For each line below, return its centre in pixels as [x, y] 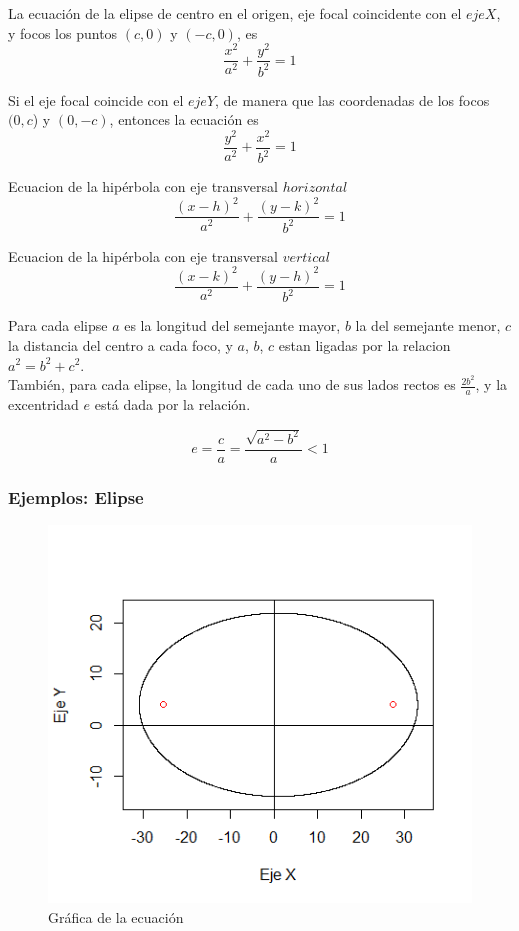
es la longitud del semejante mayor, [232, 325]
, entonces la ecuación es [184, 119]
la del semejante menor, [428, 325]
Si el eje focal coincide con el [96, 99]
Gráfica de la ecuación [116, 916]
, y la [491, 384]
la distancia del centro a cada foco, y [120, 344]
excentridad [43, 404]
